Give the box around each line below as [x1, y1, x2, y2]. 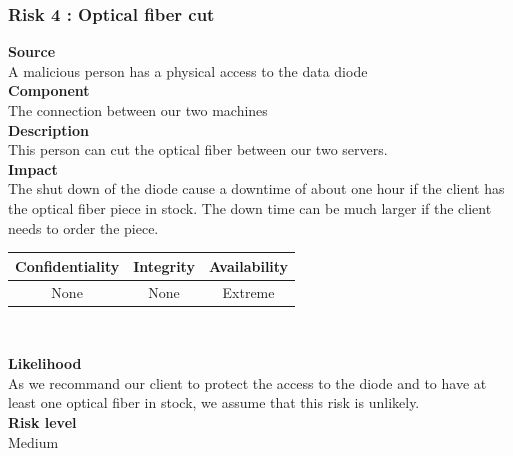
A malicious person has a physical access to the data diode [8, 60, 368, 81]
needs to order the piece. [8, 217, 159, 238]
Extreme [222, 281, 275, 302]
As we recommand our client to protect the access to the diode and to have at [8, 372, 487, 393]
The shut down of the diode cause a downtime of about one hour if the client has [8, 178, 505, 199]
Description [8, 119, 90, 140]
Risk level [8, 411, 77, 432]
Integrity [133, 255, 195, 276]
